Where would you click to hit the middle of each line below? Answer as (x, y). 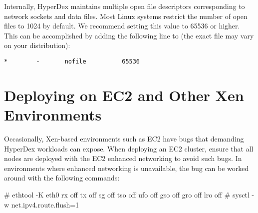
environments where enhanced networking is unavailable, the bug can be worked (127, 168)
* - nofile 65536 (72, 61)
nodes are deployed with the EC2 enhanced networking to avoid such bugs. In (123, 158)
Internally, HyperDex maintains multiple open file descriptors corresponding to (125, 6)
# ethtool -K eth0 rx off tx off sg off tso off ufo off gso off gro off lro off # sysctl (127, 194)
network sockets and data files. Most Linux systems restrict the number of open (126, 16)
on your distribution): (37, 45)
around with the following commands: (62, 178)
